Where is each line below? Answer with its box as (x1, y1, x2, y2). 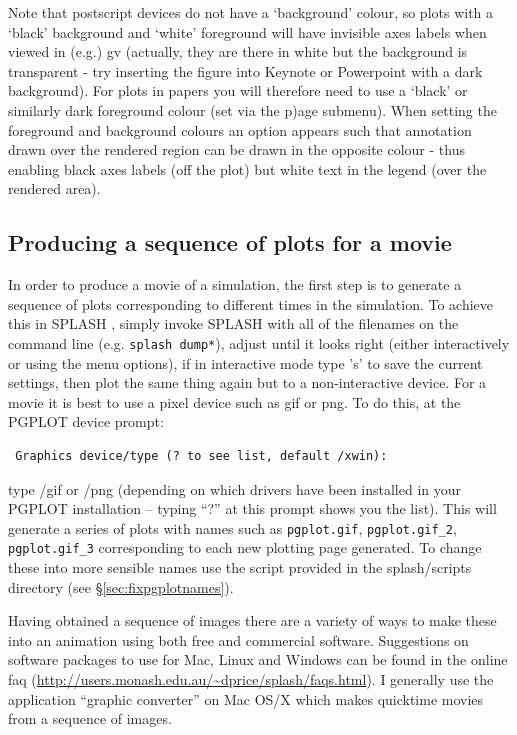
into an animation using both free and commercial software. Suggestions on (8, 629, 469, 650)
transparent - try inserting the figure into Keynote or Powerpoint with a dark (8, 60, 483, 81)
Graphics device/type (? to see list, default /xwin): (15, 448, 388, 463)
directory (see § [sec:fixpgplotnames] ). (8, 576, 234, 597)
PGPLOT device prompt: (8, 411, 164, 432)
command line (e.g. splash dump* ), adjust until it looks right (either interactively (8, 332, 510, 353)
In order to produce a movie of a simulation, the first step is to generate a (8, 274, 462, 295)
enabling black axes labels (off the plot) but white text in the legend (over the (8, 158, 487, 179)
